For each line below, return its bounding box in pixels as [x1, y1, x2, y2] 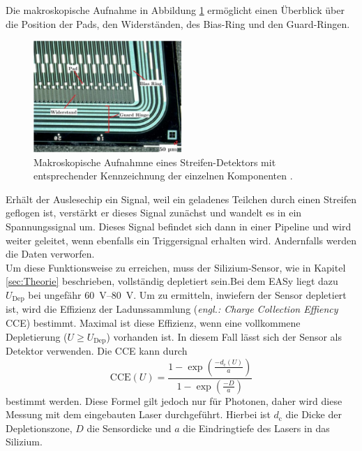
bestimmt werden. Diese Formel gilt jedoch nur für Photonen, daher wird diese [6, 393, 342, 408]
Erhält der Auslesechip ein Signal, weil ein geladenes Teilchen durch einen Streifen [6, 191, 357, 206]
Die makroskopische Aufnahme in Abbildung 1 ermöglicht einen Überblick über [6, 3, 345, 17]
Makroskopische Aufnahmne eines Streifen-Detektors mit [33, 154, 276, 169]
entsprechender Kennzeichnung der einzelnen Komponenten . [33, 168, 293, 183]
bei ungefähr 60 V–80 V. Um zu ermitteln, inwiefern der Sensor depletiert [28, 287, 347, 302]
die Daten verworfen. [6, 246, 95, 261]
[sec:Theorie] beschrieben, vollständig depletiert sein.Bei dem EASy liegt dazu [6, 274, 338, 288]
